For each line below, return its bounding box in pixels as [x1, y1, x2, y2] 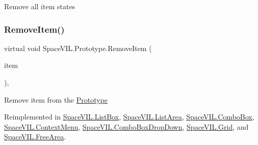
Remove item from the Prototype [4, 94, 108, 105]
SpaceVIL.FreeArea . [4, 131, 66, 142]
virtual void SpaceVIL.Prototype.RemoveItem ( [4, 42, 152, 53]
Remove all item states [4, 1, 75, 11]
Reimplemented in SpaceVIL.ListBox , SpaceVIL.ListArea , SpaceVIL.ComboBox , [4, 111, 254, 122]
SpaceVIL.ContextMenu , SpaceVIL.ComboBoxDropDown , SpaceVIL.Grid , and [4, 121, 249, 132]
